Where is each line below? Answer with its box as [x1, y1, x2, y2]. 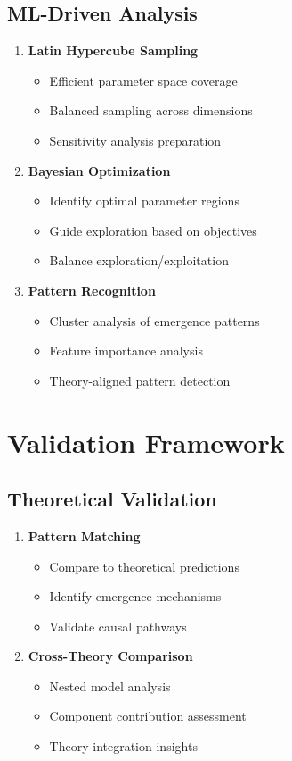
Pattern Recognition [28, 280, 156, 299]
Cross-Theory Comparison [28, 647, 193, 665]
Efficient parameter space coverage [49, 71, 238, 89]
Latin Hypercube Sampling [28, 41, 199, 60]
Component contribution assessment [49, 707, 247, 725]
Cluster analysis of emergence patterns [49, 311, 260, 330]
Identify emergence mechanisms [49, 587, 222, 606]
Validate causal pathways [49, 616, 187, 635]
